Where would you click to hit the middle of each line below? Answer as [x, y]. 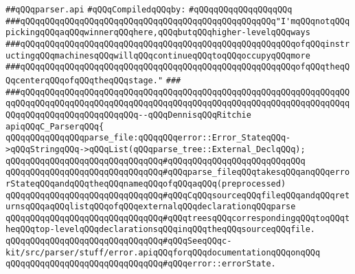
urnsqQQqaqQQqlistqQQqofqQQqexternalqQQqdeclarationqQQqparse [151, 207]
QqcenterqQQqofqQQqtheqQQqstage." [84, 80]
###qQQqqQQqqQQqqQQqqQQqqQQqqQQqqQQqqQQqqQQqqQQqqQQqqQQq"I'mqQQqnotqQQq [178, 21]
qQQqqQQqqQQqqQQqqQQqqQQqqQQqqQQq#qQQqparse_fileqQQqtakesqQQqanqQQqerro [178, 172]
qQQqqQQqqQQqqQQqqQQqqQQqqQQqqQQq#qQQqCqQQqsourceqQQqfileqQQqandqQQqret [178, 195]
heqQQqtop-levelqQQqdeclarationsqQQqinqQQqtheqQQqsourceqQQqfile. [161, 230]
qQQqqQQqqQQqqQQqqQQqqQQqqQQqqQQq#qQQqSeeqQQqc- [119, 241]
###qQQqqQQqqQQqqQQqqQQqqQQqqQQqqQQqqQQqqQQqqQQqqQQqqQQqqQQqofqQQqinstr [178, 44]
